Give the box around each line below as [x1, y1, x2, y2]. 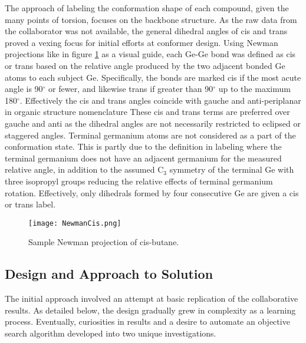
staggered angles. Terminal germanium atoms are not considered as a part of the [5, 128, 296, 141]
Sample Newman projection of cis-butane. [28, 236, 179, 248]
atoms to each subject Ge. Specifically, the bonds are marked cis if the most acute [5, 71, 301, 83]
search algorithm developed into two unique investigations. [5, 326, 216, 339]
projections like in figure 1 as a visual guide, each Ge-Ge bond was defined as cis [5, 48, 296, 60]
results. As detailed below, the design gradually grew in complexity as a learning [5, 304, 296, 316]
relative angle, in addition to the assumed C [5, 163, 164, 176]
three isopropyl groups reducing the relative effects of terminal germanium [5, 174, 273, 187]
